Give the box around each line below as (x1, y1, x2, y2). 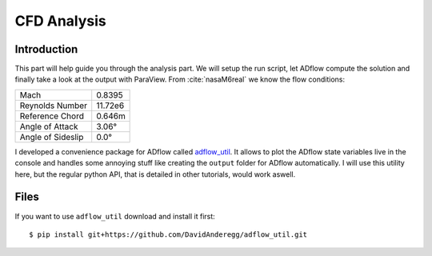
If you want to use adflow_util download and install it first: (14, 211, 215, 221)
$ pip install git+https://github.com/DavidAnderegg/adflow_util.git (29, 230, 308, 239)
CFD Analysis (14, 12, 107, 30)
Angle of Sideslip (19, 131, 84, 142)
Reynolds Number (19, 100, 88, 111)
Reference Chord (19, 110, 84, 122)
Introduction (14, 42, 78, 56)
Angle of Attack (19, 121, 78, 132)
